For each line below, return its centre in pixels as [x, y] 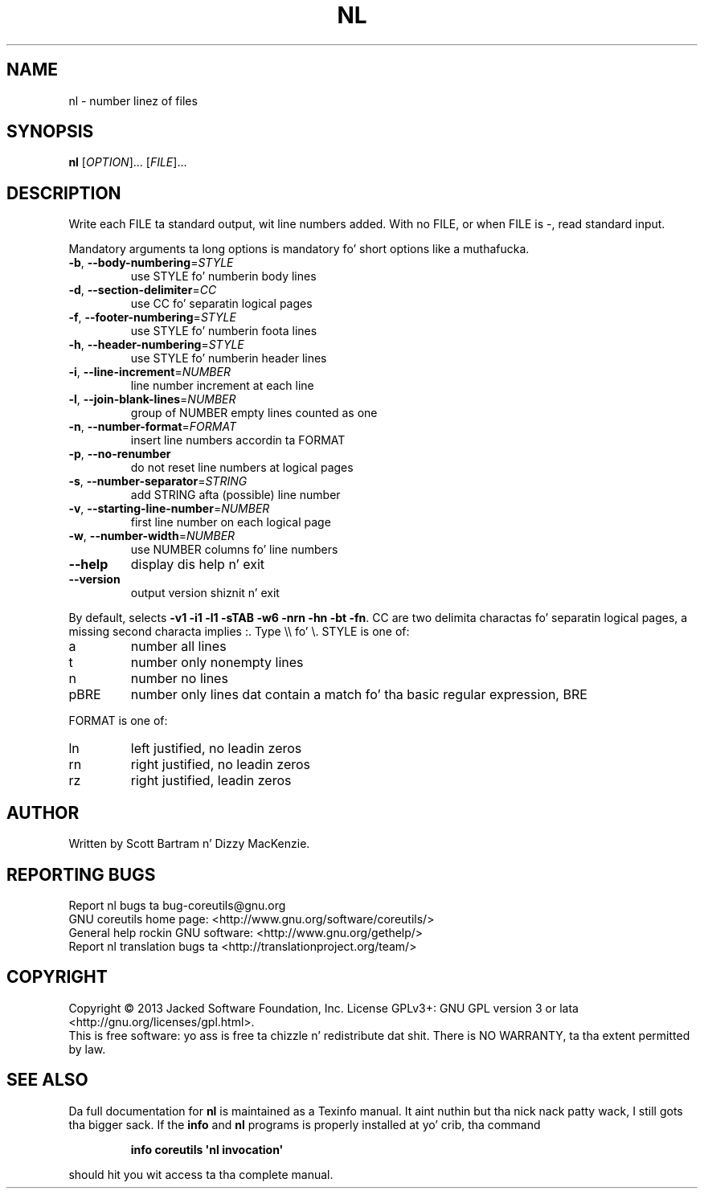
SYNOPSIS [50, 132]
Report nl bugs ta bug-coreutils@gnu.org [177, 905]
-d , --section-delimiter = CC [143, 290]
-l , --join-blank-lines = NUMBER [152, 399]
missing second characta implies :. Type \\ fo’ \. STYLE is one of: [239, 632]
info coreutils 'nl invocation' [207, 1149]
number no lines [179, 679]
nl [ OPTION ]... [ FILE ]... [128, 162]
